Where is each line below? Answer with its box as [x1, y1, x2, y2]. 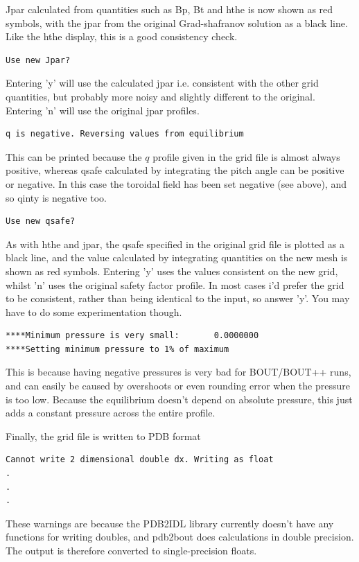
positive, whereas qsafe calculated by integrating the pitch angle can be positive [6, 163, 344, 177]
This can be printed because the [6, 149, 142, 164]
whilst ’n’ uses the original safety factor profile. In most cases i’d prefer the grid [6, 277, 344, 292]
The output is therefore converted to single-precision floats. [6, 543, 257, 557]
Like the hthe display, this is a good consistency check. [6, 29, 238, 44]
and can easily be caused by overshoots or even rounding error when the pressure [6, 378, 350, 393]
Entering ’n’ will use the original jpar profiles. [6, 103, 200, 117]
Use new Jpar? [6, 55, 71, 65]
